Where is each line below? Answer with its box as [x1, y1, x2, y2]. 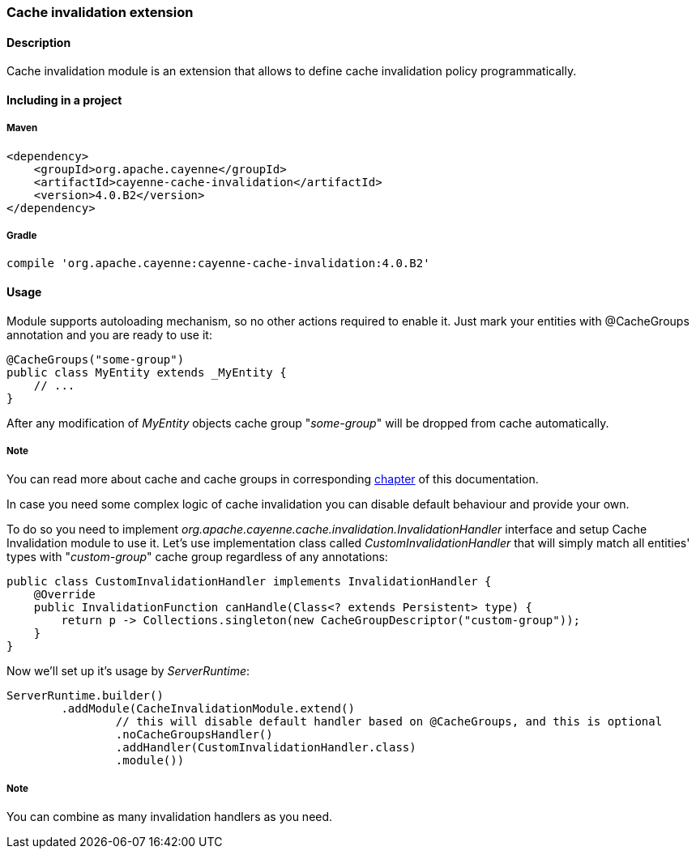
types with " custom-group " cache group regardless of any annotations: [6, 550, 388, 564]
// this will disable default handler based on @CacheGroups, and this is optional [115, 715, 663, 729]
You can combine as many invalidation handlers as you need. [6, 810, 333, 824]
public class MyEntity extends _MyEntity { [6, 365, 287, 379]
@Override [33, 588, 96, 602]
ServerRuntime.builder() [6, 689, 164, 703]
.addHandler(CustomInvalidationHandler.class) [115, 741, 416, 755]
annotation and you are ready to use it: [6, 327, 212, 342]
